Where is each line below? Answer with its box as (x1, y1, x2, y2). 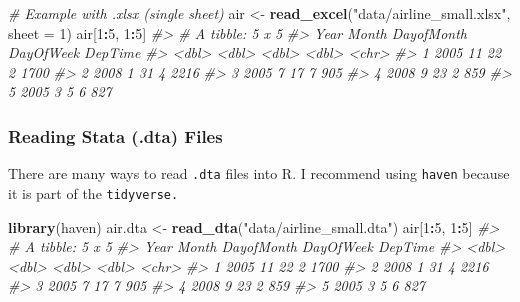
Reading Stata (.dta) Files (8, 123, 223, 148)
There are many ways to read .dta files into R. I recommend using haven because (8, 163, 510, 184)
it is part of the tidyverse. (8, 182, 179, 203)
